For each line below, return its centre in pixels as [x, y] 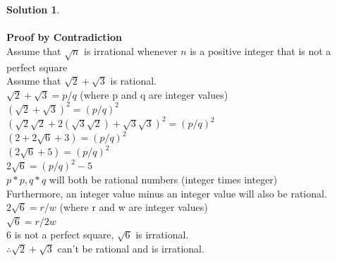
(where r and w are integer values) [134, 207]
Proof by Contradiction [65, 37]
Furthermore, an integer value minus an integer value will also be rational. [167, 193]
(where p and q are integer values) [154, 94]
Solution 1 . [33, 9]
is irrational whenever [131, 50]
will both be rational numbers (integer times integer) [163, 179]
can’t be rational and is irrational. [131, 248]
